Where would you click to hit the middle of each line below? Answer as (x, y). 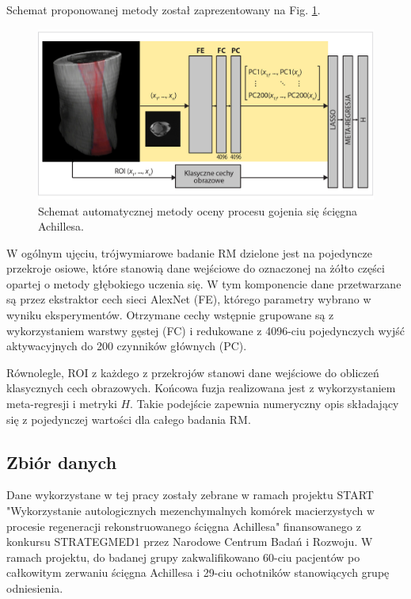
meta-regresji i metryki (62, 404)
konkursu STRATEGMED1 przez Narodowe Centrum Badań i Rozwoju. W (190, 542)
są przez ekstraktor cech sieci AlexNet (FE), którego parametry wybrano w (189, 299)
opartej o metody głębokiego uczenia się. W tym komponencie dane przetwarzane (204, 283)
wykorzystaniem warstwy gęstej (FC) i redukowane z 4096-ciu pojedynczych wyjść (206, 330)
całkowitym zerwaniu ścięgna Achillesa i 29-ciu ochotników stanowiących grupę (198, 572)
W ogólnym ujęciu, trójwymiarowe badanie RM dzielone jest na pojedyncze (189, 252)
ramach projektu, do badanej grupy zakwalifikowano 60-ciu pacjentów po (183, 557)
